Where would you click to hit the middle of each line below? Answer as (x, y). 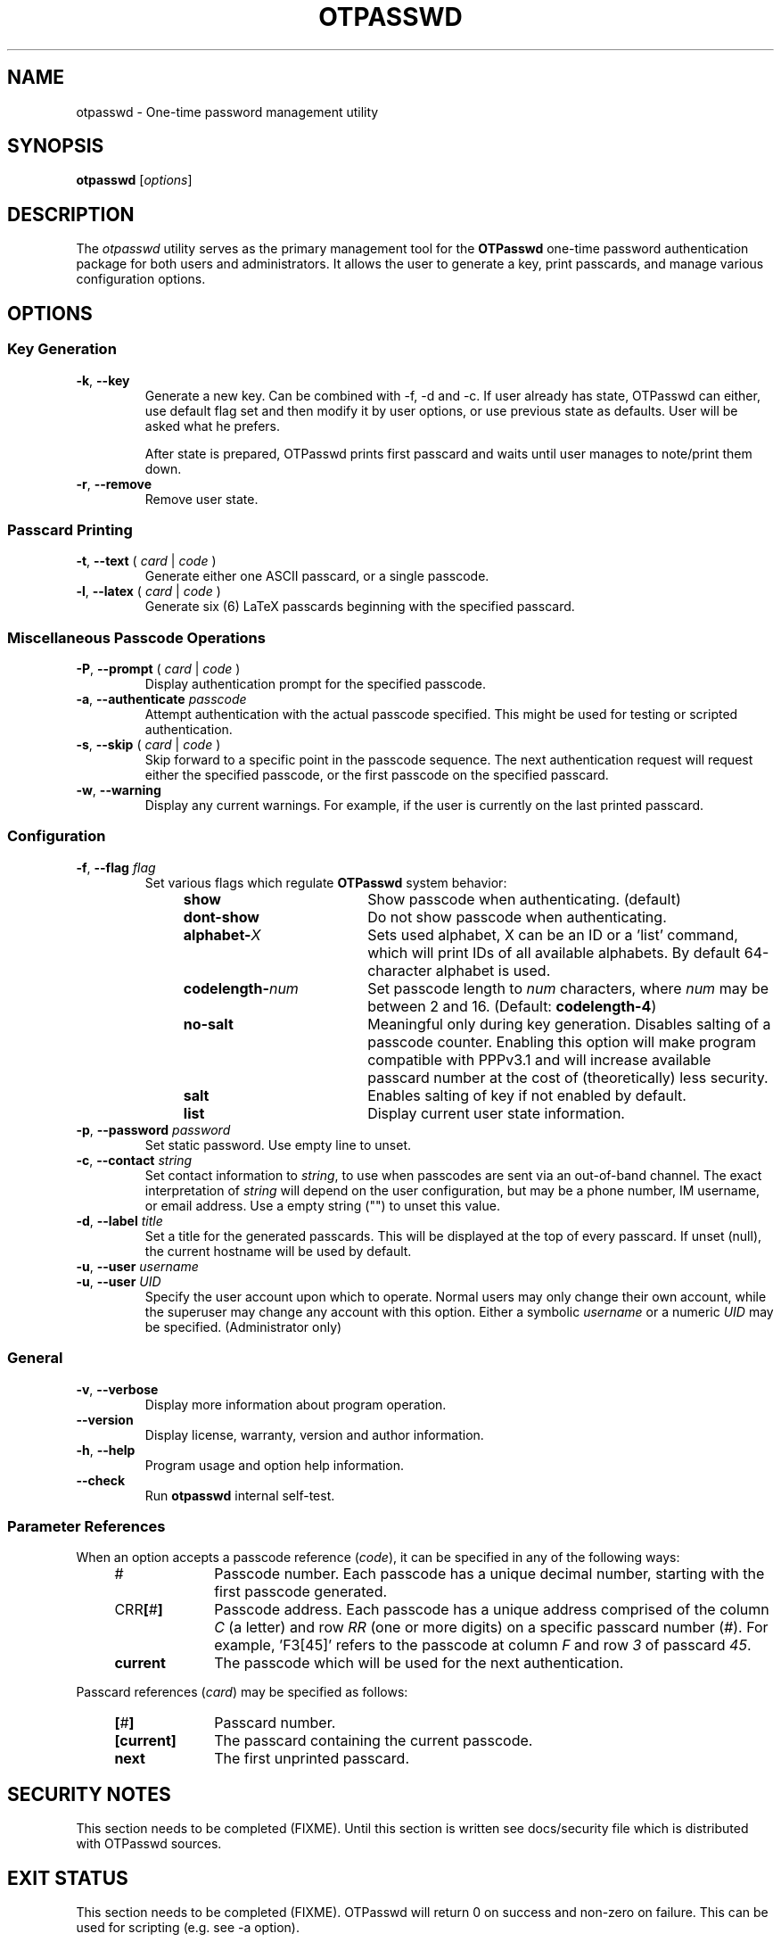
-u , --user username (137, 1266)
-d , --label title (119, 1220)
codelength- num (241, 988)
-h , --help (106, 1450)
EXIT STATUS (68, 1878)
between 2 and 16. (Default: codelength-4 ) (512, 1006)
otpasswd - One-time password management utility (227, 112)
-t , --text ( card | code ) (146, 561)
